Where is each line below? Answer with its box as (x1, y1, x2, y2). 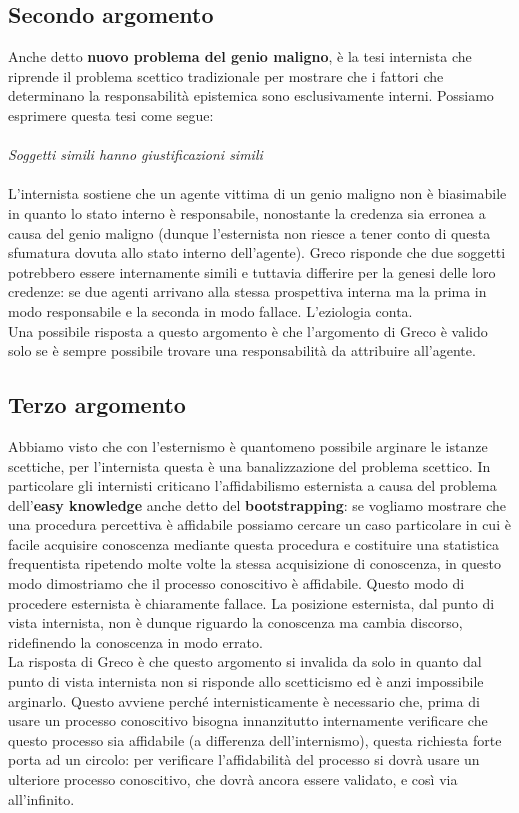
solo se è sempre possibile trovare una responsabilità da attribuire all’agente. (8, 340, 476, 361)
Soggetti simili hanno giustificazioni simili (8, 144, 263, 165)
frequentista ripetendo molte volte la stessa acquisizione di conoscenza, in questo (8, 553, 501, 574)
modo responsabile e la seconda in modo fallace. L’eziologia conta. (8, 300, 413, 321)
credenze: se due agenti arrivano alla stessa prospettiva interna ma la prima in (8, 281, 487, 302)
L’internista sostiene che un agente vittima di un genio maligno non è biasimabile (8, 183, 507, 204)
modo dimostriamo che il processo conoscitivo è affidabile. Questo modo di (8, 573, 465, 594)
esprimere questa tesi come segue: (8, 104, 214, 125)
